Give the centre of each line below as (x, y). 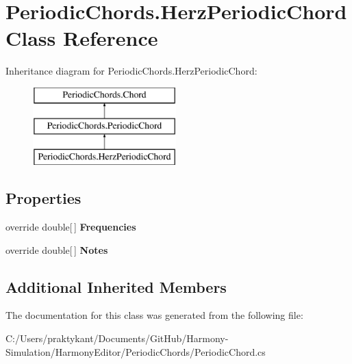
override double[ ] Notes (57, 249)
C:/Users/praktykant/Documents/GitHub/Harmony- (117, 338)
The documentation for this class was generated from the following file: (154, 315)
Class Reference (82, 38)
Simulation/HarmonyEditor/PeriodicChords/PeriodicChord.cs (136, 351)
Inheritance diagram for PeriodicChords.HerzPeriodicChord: (131, 71)
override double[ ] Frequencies (71, 227)
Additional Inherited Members (116, 286)
